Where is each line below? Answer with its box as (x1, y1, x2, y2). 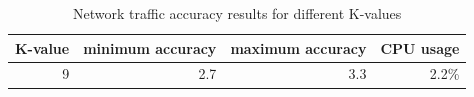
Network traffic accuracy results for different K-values (73, 3, 402, 23)
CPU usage (380, 37, 460, 58)
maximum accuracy (230, 37, 367, 58)
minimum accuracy (83, 37, 217, 58)
